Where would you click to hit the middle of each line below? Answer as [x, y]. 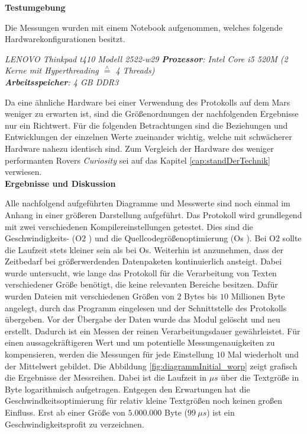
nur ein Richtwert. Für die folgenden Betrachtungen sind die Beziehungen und [146, 125]
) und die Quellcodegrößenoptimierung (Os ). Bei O [182, 238]
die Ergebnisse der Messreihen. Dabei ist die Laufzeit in [106, 377]
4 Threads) [135, 70]
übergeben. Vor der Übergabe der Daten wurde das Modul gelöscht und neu [143, 319]
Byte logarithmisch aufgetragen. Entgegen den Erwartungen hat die [127, 389]
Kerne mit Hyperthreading [52, 70]
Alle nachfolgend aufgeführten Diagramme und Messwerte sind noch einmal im [148, 203]
